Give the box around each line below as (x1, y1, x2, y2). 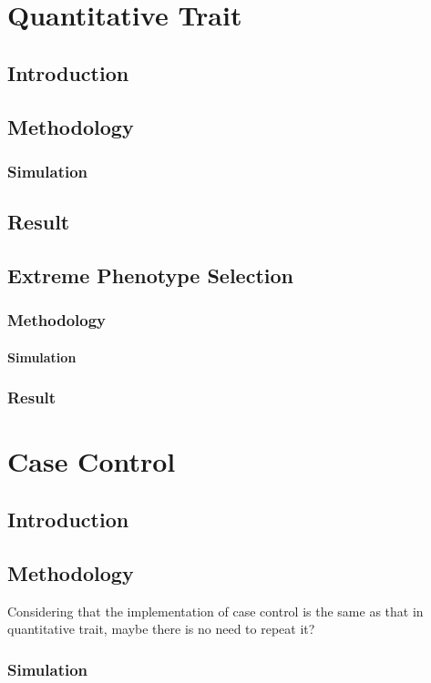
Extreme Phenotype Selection (7, 260, 293, 289)
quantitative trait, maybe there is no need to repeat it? (7, 619, 315, 638)
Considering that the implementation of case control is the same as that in (7, 601, 424, 620)
